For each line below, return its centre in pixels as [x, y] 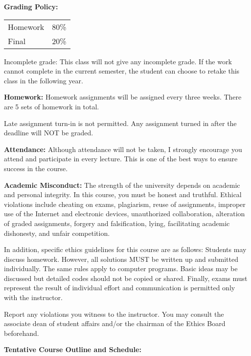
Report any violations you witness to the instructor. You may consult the [114, 314]
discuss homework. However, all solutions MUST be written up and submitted [121, 259]
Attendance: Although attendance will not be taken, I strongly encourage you [123, 149]
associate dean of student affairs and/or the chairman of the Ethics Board [115, 323]
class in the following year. [44, 80]
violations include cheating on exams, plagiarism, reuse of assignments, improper [125, 204]
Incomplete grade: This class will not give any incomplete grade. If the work [118, 61]
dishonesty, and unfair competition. [57, 233]
